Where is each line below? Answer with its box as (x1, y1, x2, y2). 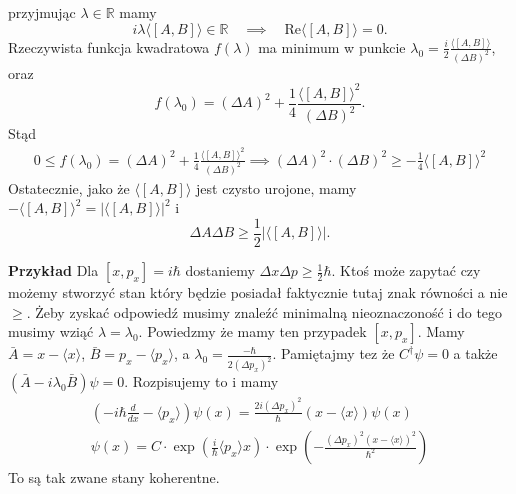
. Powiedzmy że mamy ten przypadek (138, 321, 367, 342)
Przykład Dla (8, 260, 99, 281)
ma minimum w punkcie (258, 36, 406, 57)
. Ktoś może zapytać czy (331, 260, 481, 281)
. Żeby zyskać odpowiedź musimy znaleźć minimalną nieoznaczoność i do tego (26, 301, 503, 322)
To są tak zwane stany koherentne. (8, 467, 220, 488)
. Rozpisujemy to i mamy (124, 371, 279, 392)
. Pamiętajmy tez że (272, 343, 395, 364)
